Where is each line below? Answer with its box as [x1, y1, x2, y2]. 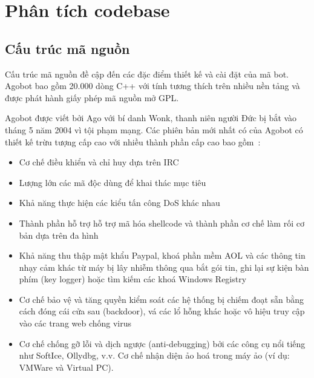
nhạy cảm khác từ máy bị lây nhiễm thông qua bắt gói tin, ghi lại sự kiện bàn [19, 260, 309, 273]
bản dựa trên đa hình [19, 228, 99, 241]
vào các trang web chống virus [19, 317, 132, 330]
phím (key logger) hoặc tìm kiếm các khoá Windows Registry [19, 273, 247, 285]
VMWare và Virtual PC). [19, 360, 114, 373]
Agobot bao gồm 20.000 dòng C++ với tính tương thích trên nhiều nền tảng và [5, 79, 300, 92]
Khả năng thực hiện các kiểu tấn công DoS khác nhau [19, 196, 220, 209]
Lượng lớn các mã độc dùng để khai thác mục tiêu [19, 176, 206, 188]
